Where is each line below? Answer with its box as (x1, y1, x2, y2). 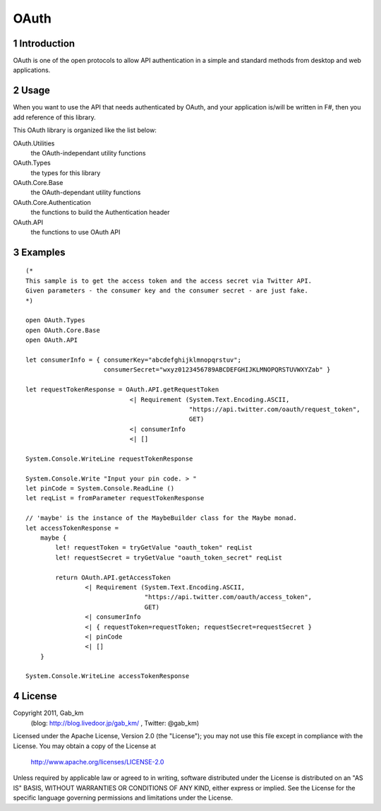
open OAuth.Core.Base (25, 326, 100, 334)
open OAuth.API (25, 336, 78, 344)
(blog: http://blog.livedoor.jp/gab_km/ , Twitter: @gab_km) (30, 718, 200, 727)
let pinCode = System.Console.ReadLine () (25, 485, 175, 492)
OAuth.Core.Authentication (13, 198, 92, 206)
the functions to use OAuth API (30, 228, 121, 237)
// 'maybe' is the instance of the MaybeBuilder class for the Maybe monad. (25, 514, 298, 522)
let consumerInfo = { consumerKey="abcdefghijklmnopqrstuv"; (25, 355, 241, 364)
